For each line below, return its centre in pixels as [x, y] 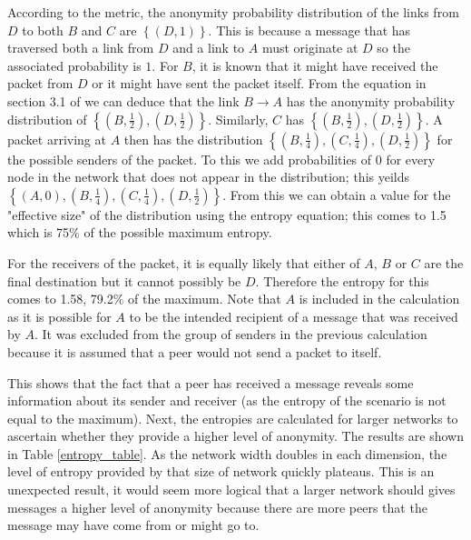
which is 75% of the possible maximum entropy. [140, 232]
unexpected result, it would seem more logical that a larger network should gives [231, 490]
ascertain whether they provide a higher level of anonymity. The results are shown [235, 436]
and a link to [209, 48]
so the [393, 48]
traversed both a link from [81, 48]
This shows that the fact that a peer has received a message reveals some [211, 382]
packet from [40, 83]
